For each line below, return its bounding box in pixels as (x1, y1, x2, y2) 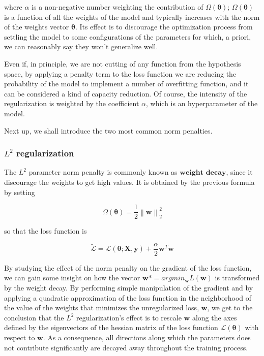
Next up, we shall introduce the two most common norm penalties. (4, 125, 213, 136)
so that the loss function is (4, 225, 87, 236)
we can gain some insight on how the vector (4, 272, 140, 283)
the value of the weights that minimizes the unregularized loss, (4, 302, 199, 313)
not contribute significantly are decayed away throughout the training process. (4, 342, 248, 352)
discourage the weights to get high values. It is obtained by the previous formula (4, 176, 255, 187)
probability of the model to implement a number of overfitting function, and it (4, 78, 249, 89)
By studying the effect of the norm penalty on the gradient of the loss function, (4, 262, 252, 273)
